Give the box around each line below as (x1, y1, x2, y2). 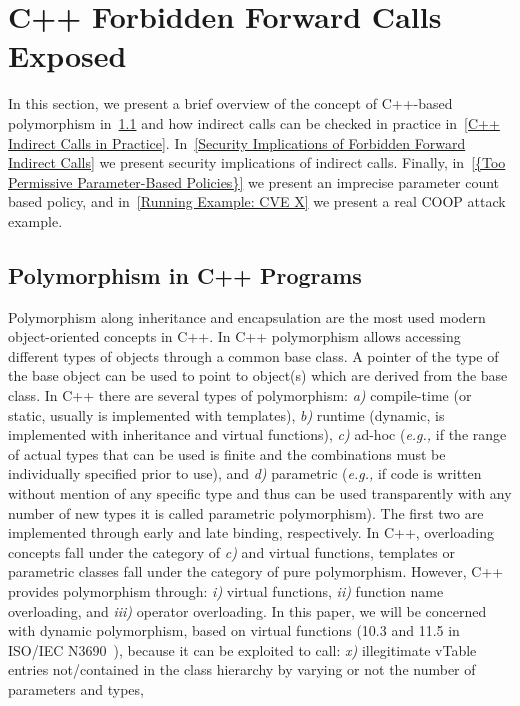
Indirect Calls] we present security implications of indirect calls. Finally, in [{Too (8, 152, 506, 173)
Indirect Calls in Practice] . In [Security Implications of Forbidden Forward (8, 132, 466, 153)
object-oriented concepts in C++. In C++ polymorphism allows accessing (8, 326, 461, 347)
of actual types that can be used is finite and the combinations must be (8, 443, 446, 464)
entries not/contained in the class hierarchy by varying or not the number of (8, 659, 476, 680)
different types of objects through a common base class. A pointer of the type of (8, 345, 499, 366)
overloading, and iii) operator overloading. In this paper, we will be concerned (8, 600, 487, 621)
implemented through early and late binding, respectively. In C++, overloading (8, 522, 495, 543)
